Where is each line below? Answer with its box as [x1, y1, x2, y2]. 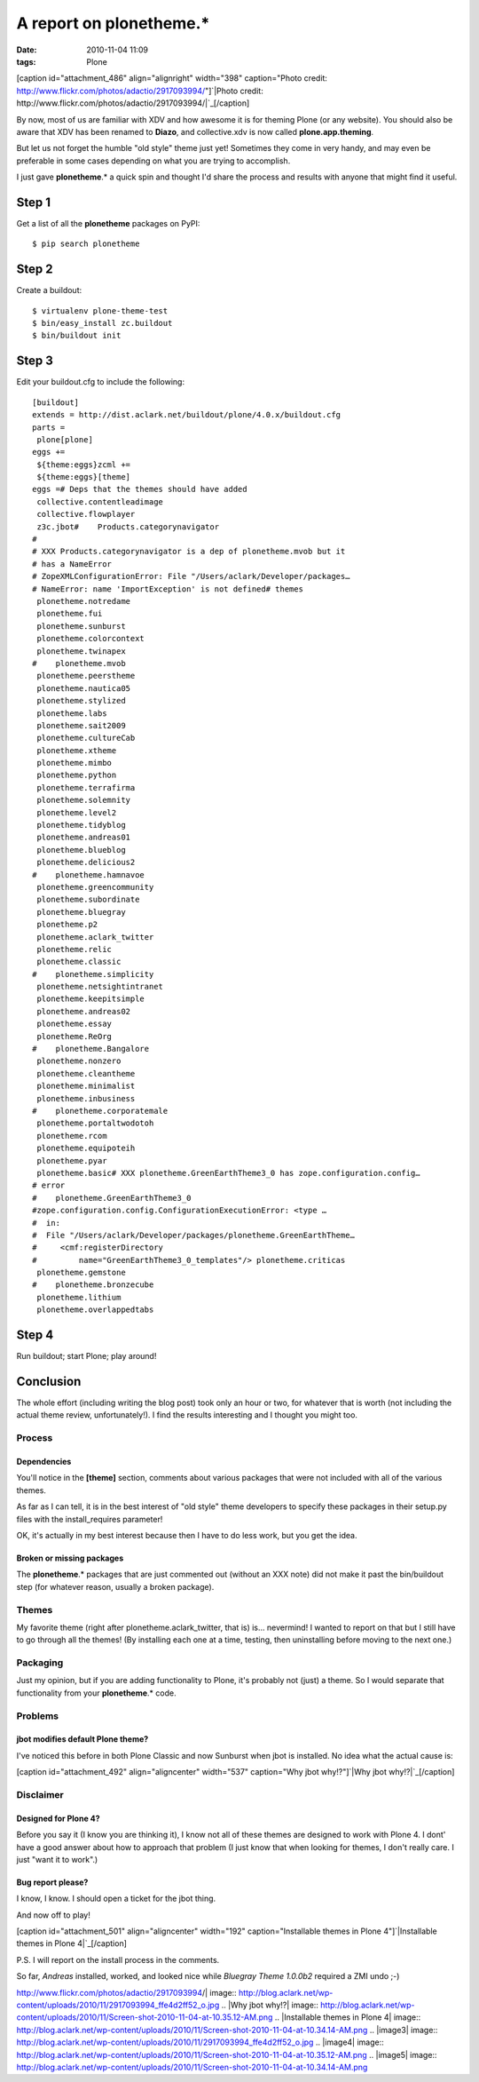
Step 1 [16, 195, 51, 210]
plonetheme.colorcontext [36, 633, 145, 644]
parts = [32, 422, 66, 433]
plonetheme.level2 [36, 807, 117, 817]
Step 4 [16, 1328, 54, 1343]
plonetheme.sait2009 [36, 720, 126, 730]
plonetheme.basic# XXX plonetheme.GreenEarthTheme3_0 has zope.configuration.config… [36, 1168, 420, 1178]
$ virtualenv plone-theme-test [32, 306, 169, 315]
